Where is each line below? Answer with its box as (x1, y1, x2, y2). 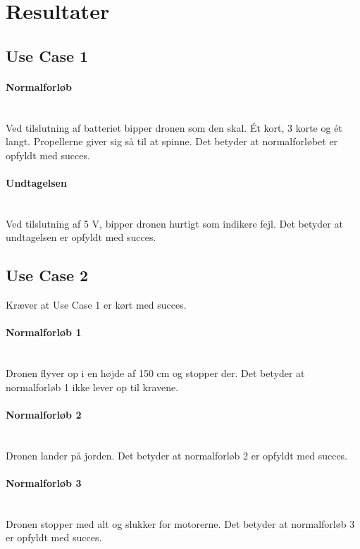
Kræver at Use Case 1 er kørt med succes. (6, 297, 187, 312)
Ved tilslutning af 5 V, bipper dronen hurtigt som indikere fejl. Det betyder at (6, 216, 343, 230)
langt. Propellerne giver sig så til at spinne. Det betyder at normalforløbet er (6, 134, 338, 149)
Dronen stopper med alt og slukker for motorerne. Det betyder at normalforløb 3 (6, 516, 355, 531)
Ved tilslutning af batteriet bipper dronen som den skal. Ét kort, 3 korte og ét (6, 120, 342, 135)
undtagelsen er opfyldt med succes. (6, 230, 156, 245)
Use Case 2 (6, 264, 89, 286)
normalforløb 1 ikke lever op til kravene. (6, 379, 179, 394)
